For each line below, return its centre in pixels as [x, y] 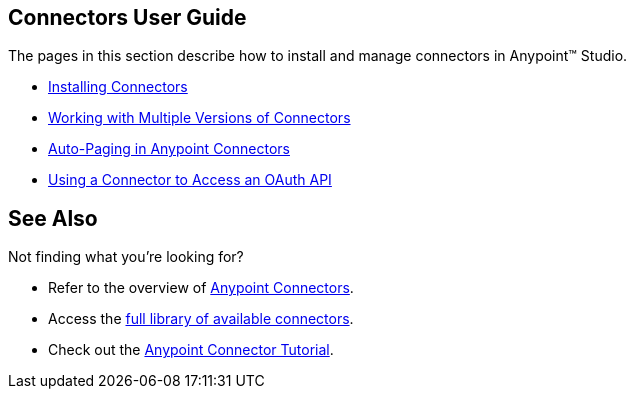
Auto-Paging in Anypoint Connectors [169, 149]
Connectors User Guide [127, 17]
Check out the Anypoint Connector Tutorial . [191, 350]
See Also [53, 218]
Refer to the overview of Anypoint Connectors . [201, 288]
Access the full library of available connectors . [201, 319]
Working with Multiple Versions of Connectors [199, 118]
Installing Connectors [118, 87]
